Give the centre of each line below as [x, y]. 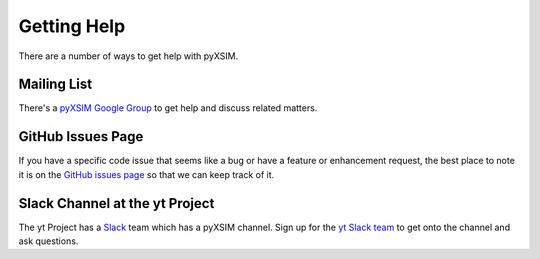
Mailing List [55, 84]
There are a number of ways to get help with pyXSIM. [128, 56]
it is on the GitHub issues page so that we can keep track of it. [146, 174]
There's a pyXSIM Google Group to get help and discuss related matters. [168, 108]
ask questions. [48, 241]
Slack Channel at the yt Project [116, 203]
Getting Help [72, 26]
